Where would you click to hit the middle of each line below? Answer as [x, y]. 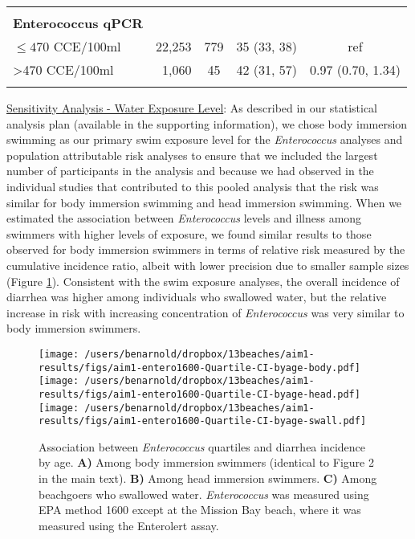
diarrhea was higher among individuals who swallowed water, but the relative [197, 297]
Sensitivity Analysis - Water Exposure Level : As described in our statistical [192, 108]
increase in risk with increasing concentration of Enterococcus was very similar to [205, 312]
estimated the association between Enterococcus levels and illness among [184, 218]
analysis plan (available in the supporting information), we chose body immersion [207, 123]
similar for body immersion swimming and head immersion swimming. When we [204, 202]
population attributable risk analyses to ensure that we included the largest [192, 155]
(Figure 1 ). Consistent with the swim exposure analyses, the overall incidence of [203, 281]
